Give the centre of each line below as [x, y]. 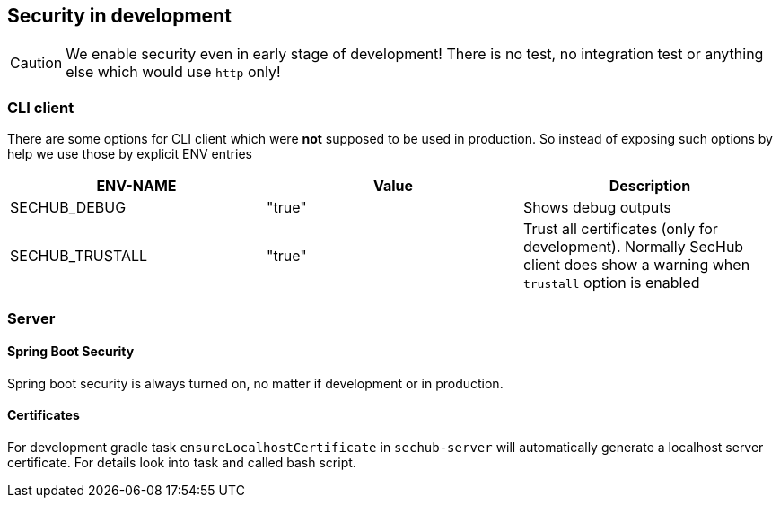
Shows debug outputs [597, 208]
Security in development [119, 16]
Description [650, 186]
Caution [36, 63]
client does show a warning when [636, 265]
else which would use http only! [173, 72]
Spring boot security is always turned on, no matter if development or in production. [255, 383]
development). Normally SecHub [633, 247]
